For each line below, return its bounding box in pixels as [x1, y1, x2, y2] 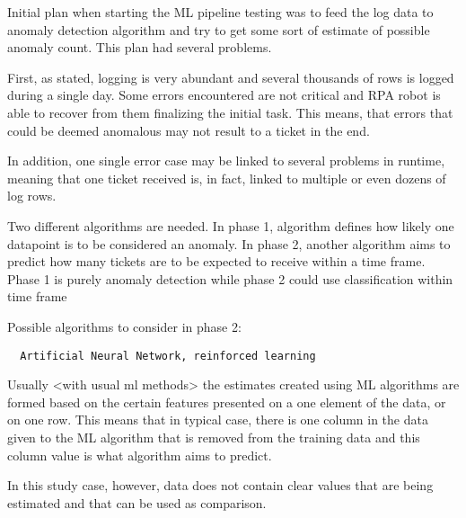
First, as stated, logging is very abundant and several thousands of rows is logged [7, 67, 454, 86]
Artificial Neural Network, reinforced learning [20, 349, 316, 362]
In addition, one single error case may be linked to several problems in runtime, [7, 151, 445, 170]
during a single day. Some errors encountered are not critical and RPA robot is [7, 85, 441, 104]
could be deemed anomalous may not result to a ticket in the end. [7, 121, 370, 139]
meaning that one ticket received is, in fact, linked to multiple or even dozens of [7, 168, 446, 187]
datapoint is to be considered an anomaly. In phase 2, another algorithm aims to [7, 234, 451, 253]
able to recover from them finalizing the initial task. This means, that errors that [7, 103, 453, 121]
